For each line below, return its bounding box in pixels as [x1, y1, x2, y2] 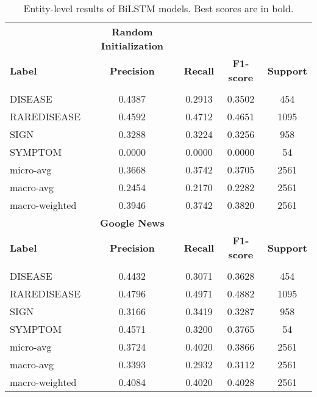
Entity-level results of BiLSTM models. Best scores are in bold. [23, 1, 294, 15]
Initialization [101, 38, 164, 53]
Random [111, 24, 153, 38]
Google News [100, 216, 165, 230]
